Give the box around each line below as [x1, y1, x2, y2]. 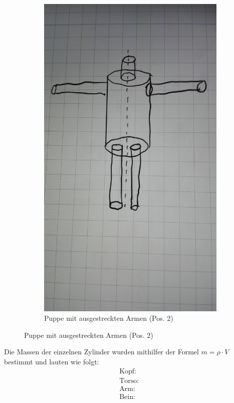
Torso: [119, 377, 139, 384]
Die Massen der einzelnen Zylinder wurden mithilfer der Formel [4, 346, 199, 357]
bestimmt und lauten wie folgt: [4, 356, 99, 366]
